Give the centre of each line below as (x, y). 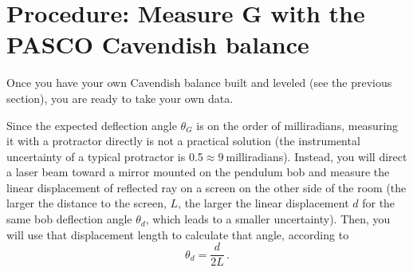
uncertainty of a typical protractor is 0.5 (105, 156)
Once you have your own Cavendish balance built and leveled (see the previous (199, 83)
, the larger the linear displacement (264, 203)
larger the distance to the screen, (87, 203)
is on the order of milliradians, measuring (297, 125)
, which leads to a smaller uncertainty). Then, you (268, 219)
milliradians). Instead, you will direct (317, 156)
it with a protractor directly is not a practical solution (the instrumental (183, 141)
